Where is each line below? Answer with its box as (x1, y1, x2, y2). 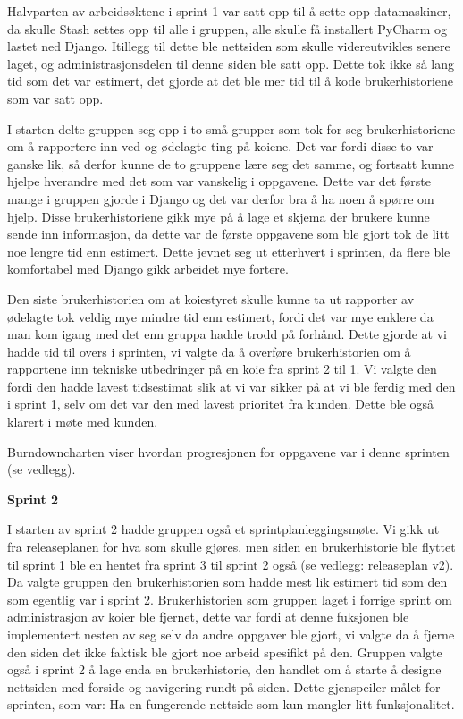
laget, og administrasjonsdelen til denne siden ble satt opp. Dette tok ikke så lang (7, 54, 455, 72)
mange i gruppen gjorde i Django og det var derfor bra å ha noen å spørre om (7, 189, 434, 207)
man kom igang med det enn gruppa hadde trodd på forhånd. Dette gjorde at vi (7, 325, 447, 343)
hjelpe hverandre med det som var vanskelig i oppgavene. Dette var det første (7, 172, 431, 190)
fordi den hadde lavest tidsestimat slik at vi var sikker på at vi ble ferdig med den (7, 376, 456, 395)
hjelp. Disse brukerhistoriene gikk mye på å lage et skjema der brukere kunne (7, 207, 430, 225)
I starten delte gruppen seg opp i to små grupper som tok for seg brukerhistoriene (7, 119, 456, 138)
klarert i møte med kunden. (7, 412, 158, 431)
